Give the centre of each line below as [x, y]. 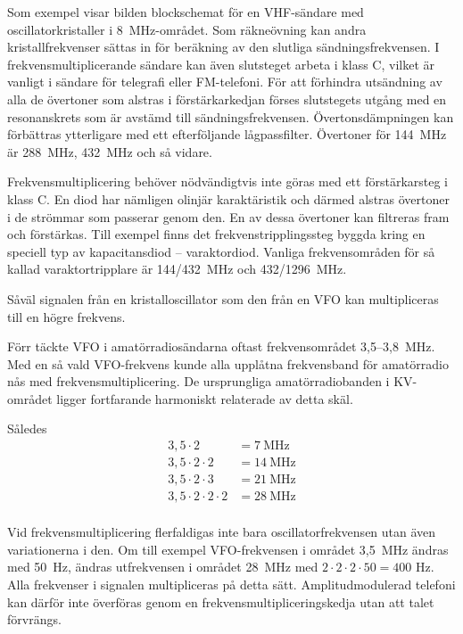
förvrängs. [34, 619]
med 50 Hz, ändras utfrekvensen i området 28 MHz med [163, 567]
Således [27, 428]
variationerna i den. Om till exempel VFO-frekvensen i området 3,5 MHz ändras [228, 549]
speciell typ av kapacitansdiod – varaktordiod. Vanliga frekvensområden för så [221, 251]
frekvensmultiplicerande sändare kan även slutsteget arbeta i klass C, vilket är [221, 64]
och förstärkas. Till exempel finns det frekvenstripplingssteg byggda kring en [216, 234]
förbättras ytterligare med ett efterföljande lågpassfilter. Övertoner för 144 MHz [227, 134]
